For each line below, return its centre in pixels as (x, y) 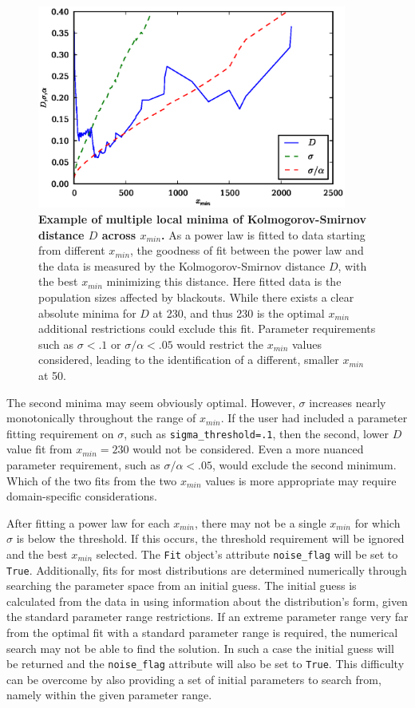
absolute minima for (87, 312)
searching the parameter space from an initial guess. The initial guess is (182, 585)
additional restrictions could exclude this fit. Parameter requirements (207, 328)
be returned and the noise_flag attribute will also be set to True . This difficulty (206, 664)
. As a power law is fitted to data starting (263, 234)
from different (72, 250)
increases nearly (348, 402)
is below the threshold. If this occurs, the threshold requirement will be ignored (210, 538)
